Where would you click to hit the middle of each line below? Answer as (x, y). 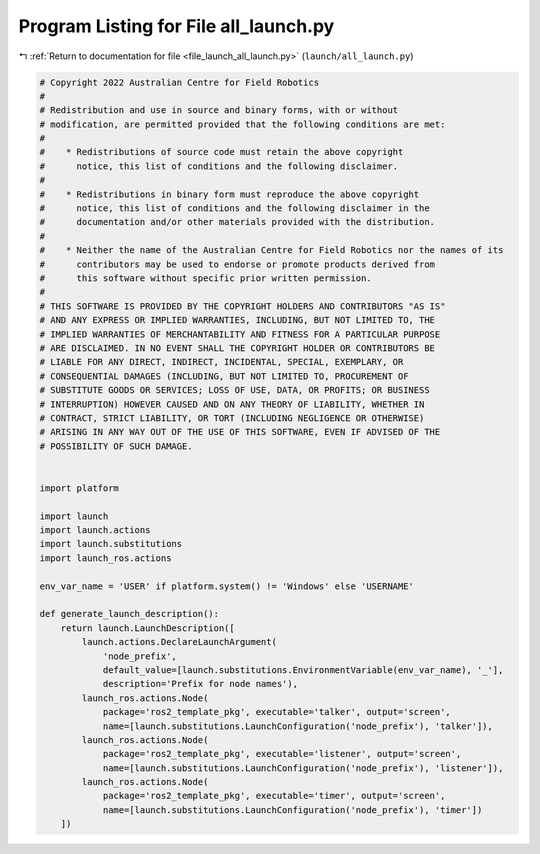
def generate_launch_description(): (129, 614)
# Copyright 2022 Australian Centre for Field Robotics (179, 82)
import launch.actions (95, 530)
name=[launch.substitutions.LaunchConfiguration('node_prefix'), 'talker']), (298, 726)
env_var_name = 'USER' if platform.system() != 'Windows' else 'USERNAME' (227, 586)
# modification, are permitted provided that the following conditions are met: (242, 124)
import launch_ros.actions (105, 558)
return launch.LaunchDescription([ (147, 628)
